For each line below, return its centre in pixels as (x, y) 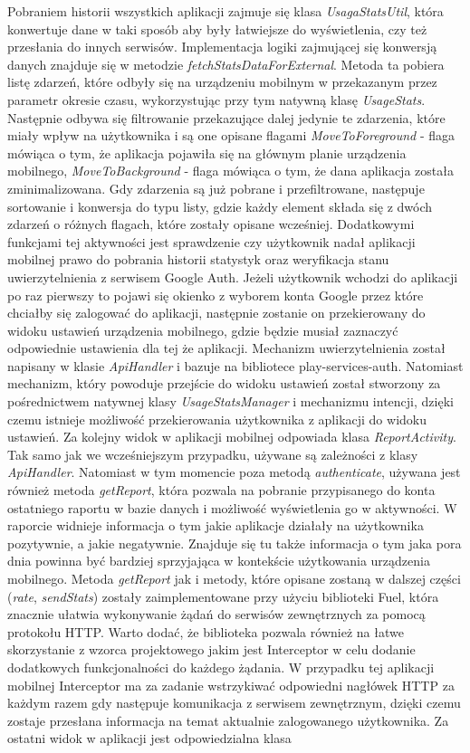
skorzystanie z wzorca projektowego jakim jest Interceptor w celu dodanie (211, 649)
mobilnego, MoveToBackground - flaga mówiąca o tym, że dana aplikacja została (230, 171)
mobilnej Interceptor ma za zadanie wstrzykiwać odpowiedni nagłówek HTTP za (231, 685)
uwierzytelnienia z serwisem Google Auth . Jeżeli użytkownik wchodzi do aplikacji (233, 276)
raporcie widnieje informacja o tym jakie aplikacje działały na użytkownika (216, 525)
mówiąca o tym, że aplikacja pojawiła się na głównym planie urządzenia (207, 153)
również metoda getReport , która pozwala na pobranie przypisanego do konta (221, 490)
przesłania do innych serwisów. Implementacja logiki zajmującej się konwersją (222, 47)
